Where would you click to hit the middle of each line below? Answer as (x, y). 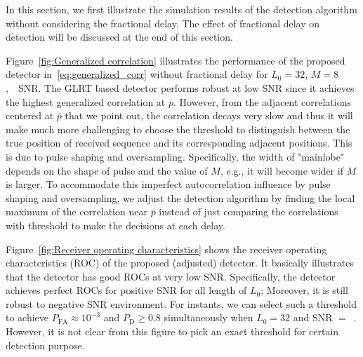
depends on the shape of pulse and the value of (107, 170)
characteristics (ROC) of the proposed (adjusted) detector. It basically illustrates (180, 263)
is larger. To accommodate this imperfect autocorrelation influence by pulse (168, 184)
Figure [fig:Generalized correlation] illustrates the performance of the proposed (176, 60)
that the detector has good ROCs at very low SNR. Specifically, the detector (171, 276)
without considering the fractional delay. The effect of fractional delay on (163, 23)
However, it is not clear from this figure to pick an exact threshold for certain (172, 331)
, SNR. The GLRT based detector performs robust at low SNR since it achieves (180, 87)
